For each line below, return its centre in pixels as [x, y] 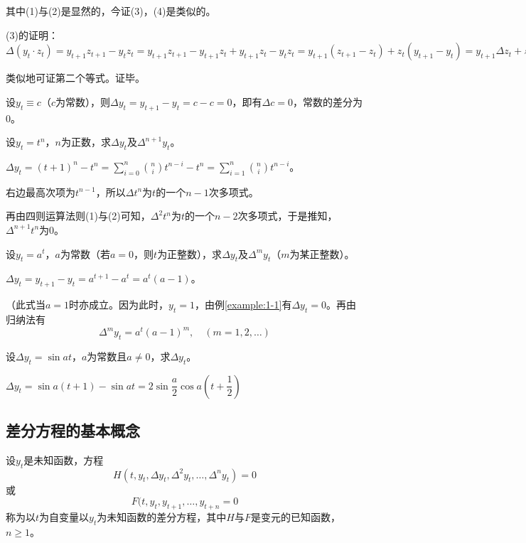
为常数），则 [82, 101]
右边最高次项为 [41, 192]
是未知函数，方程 [64, 459]
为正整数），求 [190, 253]
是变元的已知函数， [295, 517]
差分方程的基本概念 [73, 430]
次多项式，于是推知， [288, 216]
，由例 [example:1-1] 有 [243, 305]
